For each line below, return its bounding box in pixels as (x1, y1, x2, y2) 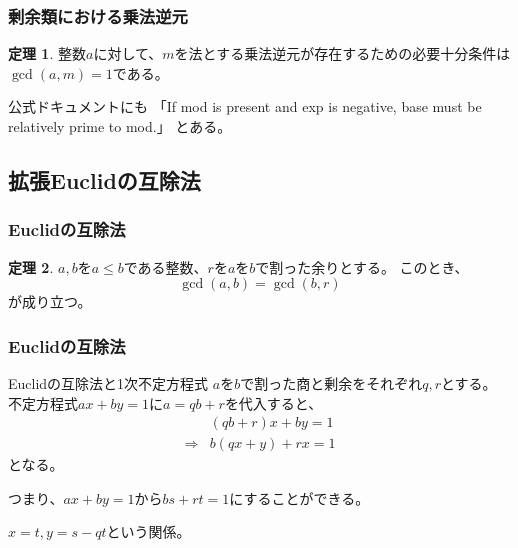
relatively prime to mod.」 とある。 (8, 116, 232, 136)
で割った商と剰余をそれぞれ (240, 373, 423, 393)
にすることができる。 (229, 487, 370, 508)
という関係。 (106, 521, 191, 542)
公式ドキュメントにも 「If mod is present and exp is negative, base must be (8, 96, 482, 117)
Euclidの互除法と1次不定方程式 (8, 373, 209, 393)
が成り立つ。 (8, 291, 92, 312)
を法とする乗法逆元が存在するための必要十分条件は (174, 43, 511, 64)
